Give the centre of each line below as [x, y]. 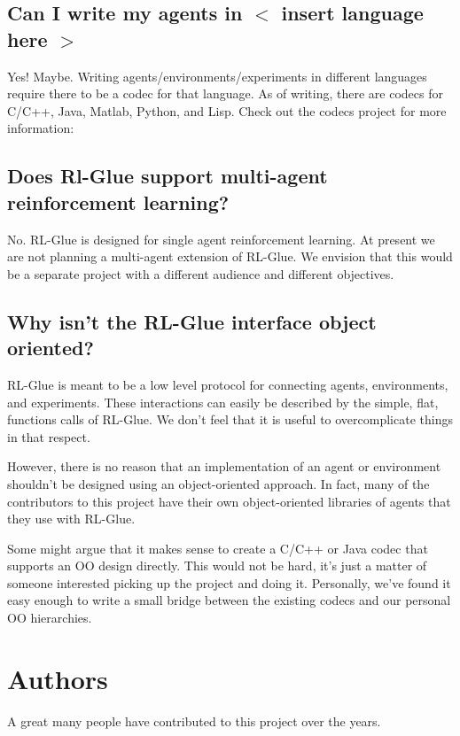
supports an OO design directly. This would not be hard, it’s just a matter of [217, 566]
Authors [58, 678]
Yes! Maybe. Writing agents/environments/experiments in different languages [217, 76]
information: [41, 128]
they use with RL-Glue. [71, 519]
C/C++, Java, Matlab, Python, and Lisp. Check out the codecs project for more [227, 110]
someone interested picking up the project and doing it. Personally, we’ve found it [229, 582]
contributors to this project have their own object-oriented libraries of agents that [229, 501]
